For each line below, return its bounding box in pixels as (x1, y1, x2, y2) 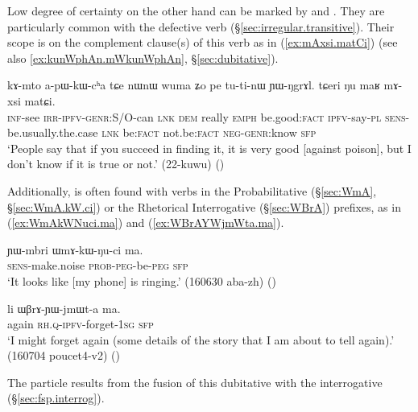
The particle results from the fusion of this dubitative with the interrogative (7, 373, 383, 390)
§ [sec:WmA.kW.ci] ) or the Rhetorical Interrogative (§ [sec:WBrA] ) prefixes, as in (7, 198, 401, 215)
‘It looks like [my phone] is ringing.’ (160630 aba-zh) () (7, 272, 276, 289)
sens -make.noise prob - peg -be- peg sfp (7, 257, 188, 274)
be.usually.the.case (7, 124, 98, 141)
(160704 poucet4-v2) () (7, 347, 120, 364)
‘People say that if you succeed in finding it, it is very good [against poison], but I (7, 139, 412, 156)
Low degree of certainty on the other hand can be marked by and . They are (7, 2, 385, 19)
